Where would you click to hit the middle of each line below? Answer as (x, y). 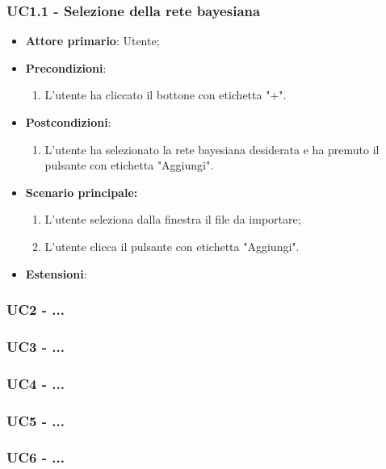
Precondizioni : (66, 67)
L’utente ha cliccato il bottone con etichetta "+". (166, 95)
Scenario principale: (82, 192)
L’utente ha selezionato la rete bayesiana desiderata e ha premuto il (212, 149)
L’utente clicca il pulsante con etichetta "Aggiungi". (172, 246)
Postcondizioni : (68, 122)
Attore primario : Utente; (92, 41)
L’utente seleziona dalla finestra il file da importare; (173, 219)
